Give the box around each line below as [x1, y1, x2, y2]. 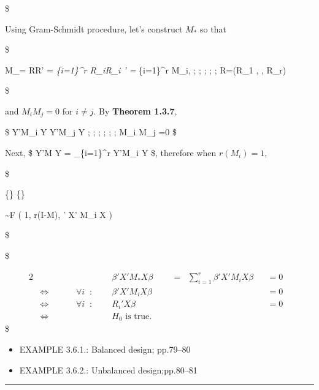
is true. [125, 312, 152, 321]
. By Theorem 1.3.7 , [93, 104, 177, 117]
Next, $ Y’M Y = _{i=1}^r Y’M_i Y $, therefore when [5, 146, 217, 159]
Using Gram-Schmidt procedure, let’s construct [5, 22, 183, 35]
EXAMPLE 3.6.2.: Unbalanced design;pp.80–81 [19, 363, 198, 376]
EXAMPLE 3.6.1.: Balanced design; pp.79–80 [19, 342, 191, 355]
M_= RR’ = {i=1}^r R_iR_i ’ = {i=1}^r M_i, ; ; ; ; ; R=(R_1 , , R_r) [5, 63, 286, 76]
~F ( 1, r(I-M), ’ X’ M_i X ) [5, 208, 112, 220]
